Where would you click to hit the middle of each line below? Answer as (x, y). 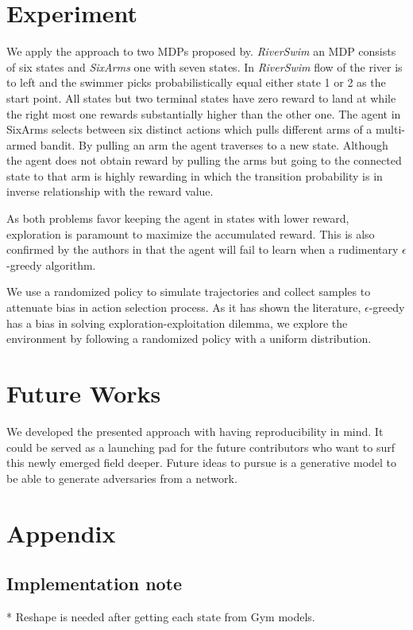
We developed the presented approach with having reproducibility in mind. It (195, 431)
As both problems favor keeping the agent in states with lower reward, (178, 218)
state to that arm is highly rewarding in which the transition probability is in (195, 175)
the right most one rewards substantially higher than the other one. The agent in (204, 113)
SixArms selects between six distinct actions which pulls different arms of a (189, 129)
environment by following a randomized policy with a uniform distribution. (189, 338)
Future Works (84, 393)
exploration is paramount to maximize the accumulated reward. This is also (191, 233)
